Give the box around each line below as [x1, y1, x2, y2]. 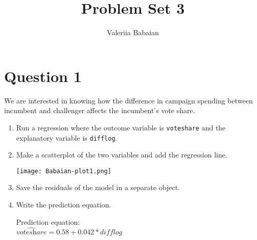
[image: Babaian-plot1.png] [16, 167, 111, 175]
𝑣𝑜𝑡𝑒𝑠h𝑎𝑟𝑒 [16, 229, 47, 236]
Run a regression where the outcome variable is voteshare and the [16, 122, 226, 132]
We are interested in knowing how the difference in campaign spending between [4, 95, 253, 105]
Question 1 [4, 65, 82, 86]
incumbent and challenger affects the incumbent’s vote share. [4, 105, 195, 116]
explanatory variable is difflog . [16, 132, 118, 143]
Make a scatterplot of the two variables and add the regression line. [16, 149, 227, 160]
